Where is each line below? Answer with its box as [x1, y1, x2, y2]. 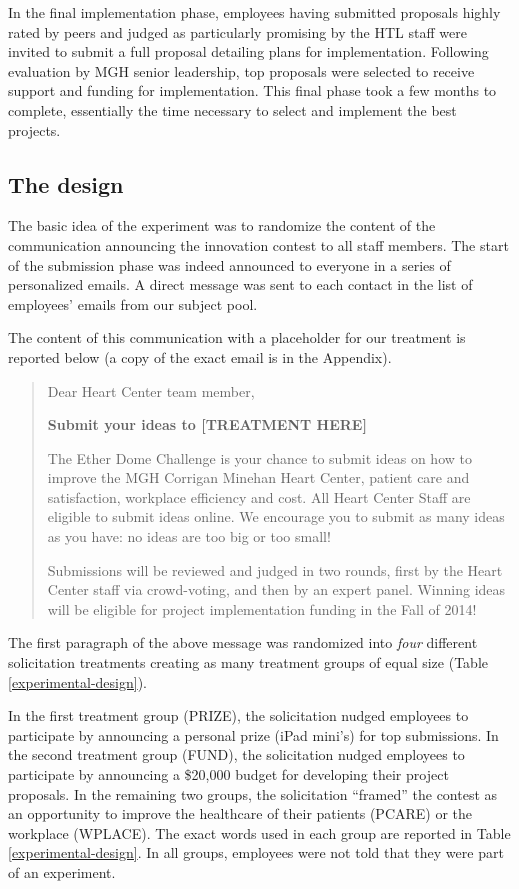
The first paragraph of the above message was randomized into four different [8, 632, 478, 653]
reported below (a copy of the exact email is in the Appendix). [8, 346, 392, 367]
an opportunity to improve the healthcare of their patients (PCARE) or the [8, 803, 473, 824]
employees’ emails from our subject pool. [8, 293, 258, 314]
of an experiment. [8, 861, 116, 882]
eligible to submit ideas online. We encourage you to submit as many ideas [47, 506, 505, 527]
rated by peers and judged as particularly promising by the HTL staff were [8, 21, 467, 42]
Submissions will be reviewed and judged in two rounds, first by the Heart [47, 559, 503, 580]
